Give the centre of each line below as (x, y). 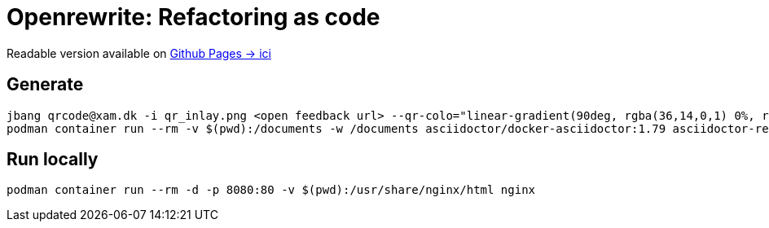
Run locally (53, 160)
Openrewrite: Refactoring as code (193, 17)
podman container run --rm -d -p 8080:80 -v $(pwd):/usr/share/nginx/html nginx (271, 190)
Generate (45, 85)
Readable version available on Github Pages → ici (139, 53)
